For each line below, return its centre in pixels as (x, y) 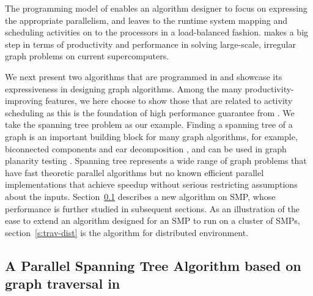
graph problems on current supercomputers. (87, 56)
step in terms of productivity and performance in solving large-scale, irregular (150, 44)
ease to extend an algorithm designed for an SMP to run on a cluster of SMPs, (153, 220)
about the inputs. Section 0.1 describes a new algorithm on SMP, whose (140, 196)
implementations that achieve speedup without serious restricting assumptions (151, 184)
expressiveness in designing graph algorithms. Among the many (123, 88)
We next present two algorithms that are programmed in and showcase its (144, 76)
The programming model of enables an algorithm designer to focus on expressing (156, 8)
